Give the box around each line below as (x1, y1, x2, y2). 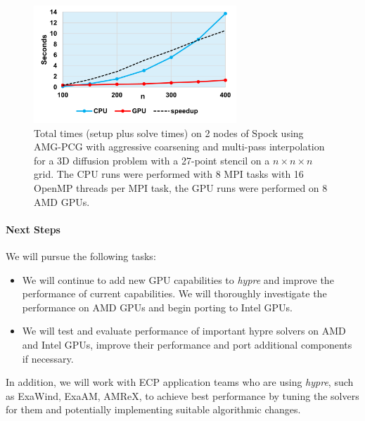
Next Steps (6, 221, 60, 236)
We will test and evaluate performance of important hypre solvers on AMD (22, 323, 346, 338)
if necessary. (22, 351, 74, 365)
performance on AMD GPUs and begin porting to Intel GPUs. (22, 299, 293, 314)
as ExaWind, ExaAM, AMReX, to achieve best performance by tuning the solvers (6, 388, 359, 403)
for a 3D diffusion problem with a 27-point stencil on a (34, 153, 270, 167)
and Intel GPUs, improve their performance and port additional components (22, 337, 352, 351)
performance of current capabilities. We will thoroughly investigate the (22, 286, 327, 301)
